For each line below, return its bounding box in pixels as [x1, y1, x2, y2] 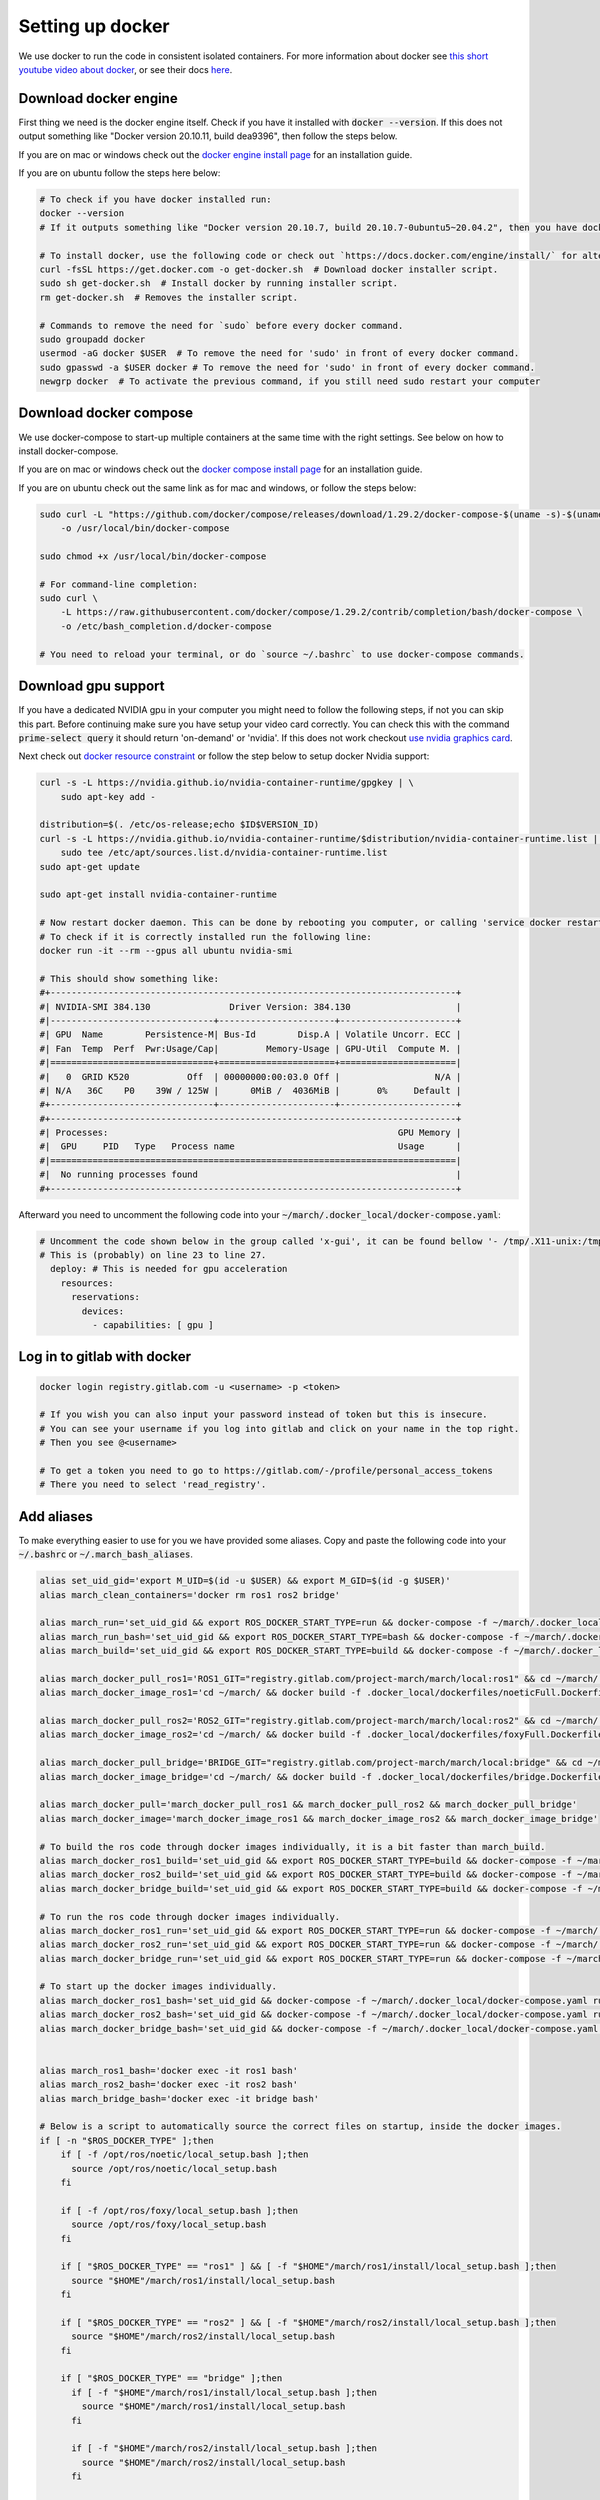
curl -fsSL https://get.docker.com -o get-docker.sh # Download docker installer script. [39, 263, 499, 275]
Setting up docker [18, 15, 170, 37]
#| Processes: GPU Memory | [39, 1127, 462, 1139]
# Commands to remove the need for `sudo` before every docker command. [39, 320, 404, 331]
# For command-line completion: [39, 578, 199, 590]
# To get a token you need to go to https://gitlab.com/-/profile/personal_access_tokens [39, 1465, 494, 1476]
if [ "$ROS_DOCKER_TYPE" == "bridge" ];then [60, 2373, 283, 2384]
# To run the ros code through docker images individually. [39, 1911, 341, 1922]
